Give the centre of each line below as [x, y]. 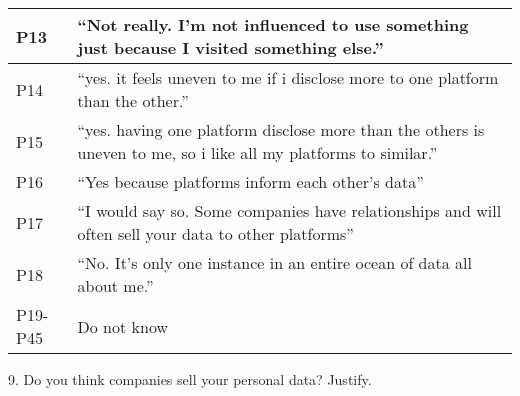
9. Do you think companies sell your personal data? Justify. [190, 379]
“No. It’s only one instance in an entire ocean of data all [274, 262]
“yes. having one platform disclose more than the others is [281, 129]
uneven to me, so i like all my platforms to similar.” [257, 152]
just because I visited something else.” [230, 47]
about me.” [115, 285]
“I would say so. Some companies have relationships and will [289, 210]
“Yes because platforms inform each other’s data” [250, 181]
